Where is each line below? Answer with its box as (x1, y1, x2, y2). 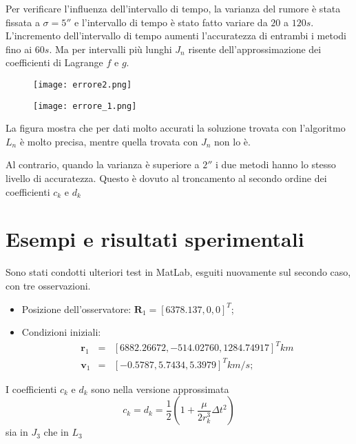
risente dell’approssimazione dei (188, 41, 322, 56)
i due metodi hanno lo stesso (215, 157, 336, 172)
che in (43, 425, 69, 439)
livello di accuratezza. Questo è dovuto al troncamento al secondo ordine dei (6, 171, 327, 185)
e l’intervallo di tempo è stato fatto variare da (74, 14, 268, 29)
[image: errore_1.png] (33, 101, 137, 111)
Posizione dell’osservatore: (21, 301, 132, 316)
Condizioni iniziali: (21, 325, 101, 339)
